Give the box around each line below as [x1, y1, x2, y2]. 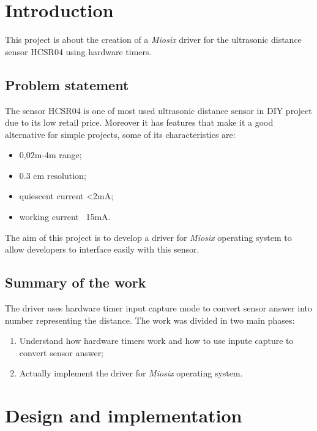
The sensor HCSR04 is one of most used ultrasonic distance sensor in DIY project [5, 104, 312, 116]
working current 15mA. [19, 210, 111, 223]
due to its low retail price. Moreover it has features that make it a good [5, 116, 274, 129]
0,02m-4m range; [19, 148, 82, 161]
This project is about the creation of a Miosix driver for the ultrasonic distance [5, 33, 302, 46]
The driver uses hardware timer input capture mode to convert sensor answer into [5, 302, 312, 315]
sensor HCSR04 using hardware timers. [5, 45, 152, 58]
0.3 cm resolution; [19, 169, 86, 181]
